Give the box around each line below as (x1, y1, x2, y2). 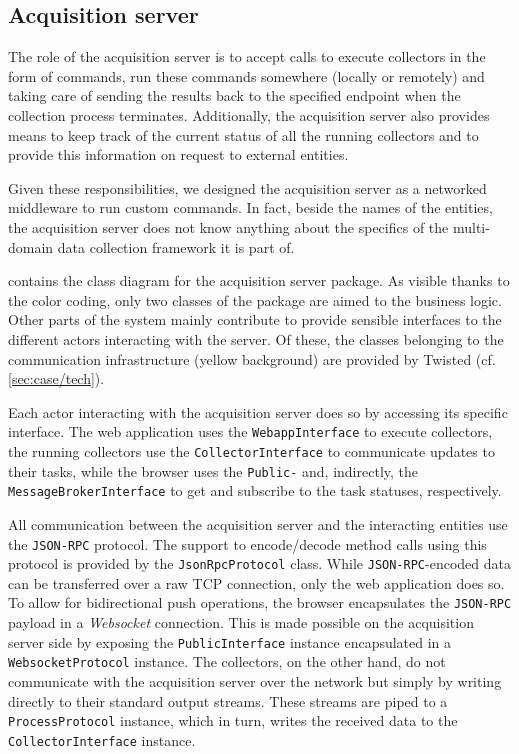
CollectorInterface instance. (8, 729, 196, 750)
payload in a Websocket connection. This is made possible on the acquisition (8, 612, 474, 633)
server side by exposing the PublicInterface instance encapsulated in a (8, 631, 452, 652)
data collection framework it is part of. (57, 236, 295, 257)
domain (8, 236, 54, 257)
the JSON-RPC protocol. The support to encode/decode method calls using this (8, 533, 487, 554)
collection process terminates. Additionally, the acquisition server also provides (8, 104, 490, 125)
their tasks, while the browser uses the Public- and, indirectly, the (8, 460, 418, 481)
